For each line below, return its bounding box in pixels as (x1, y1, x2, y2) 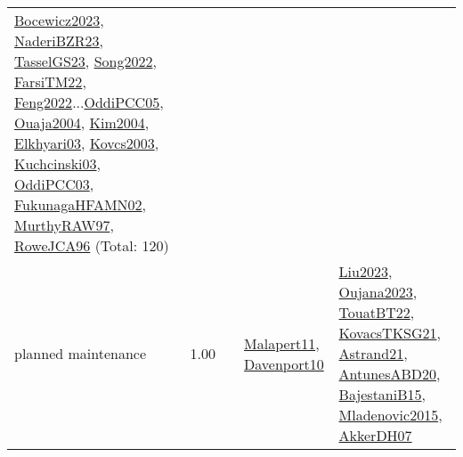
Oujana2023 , (338, 282, 418, 302)
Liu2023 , (338, 261, 393, 282)
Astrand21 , (338, 343, 408, 363)
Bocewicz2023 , (14, 10, 104, 30)
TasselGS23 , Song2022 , (14, 51, 157, 71)
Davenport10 (244, 353, 324, 374)
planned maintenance (14, 343, 147, 363)
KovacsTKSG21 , (338, 322, 441, 343)
